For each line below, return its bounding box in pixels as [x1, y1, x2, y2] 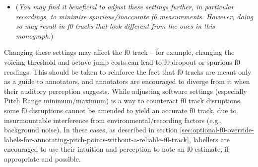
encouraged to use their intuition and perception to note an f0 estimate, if [4, 144, 229, 154]
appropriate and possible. [4, 153, 81, 164]
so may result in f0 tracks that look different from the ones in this [15, 21, 215, 31]
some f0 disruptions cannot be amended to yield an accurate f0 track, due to [4, 105, 237, 115]
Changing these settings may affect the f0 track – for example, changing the [4, 47, 235, 57]
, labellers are [189, 134, 230, 144]
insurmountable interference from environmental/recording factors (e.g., [4, 115, 222, 125]
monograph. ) [15, 30, 54, 41]
